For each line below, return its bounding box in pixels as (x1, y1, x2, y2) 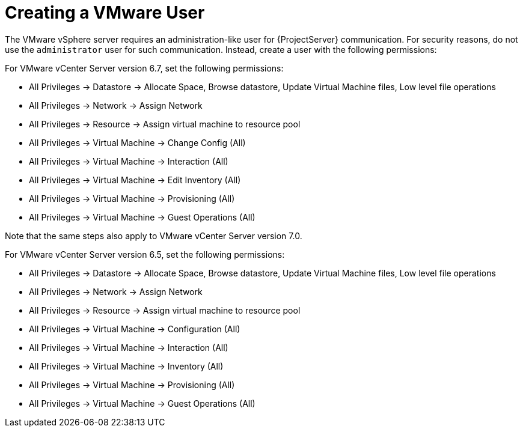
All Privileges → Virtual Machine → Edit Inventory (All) (29, 174, 241, 185)
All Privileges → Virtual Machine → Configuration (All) (29, 323, 240, 334)
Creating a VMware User (5, 2, 205, 23)
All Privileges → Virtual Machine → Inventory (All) (29, 361, 224, 371)
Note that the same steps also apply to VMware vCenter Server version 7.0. (5, 230, 302, 241)
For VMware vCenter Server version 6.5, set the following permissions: (5, 249, 285, 260)
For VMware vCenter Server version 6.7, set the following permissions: (5, 62, 284, 73)
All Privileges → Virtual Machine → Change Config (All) (29, 137, 246, 148)
